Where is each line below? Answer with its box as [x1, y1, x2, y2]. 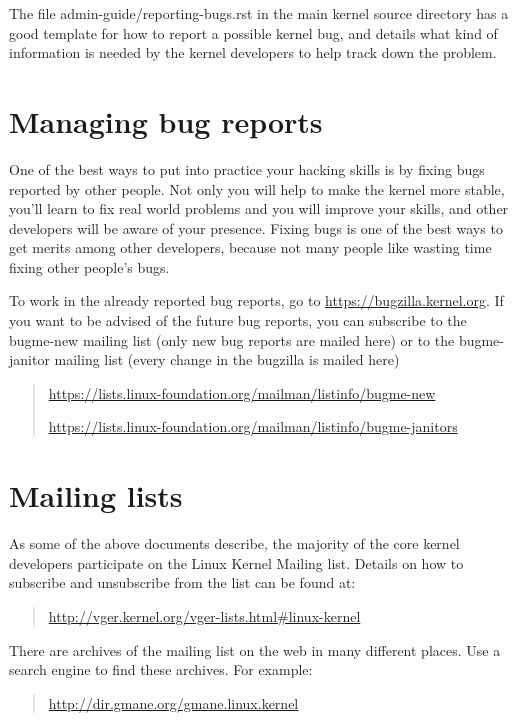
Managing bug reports [9, 100, 323, 141]
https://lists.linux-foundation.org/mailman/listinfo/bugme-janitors [48, 416, 458, 437]
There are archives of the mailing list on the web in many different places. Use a [9, 639, 501, 660]
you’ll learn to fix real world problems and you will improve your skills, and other [9, 198, 509, 219]
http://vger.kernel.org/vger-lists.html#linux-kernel [48, 605, 361, 626]
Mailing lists [9, 475, 183, 516]
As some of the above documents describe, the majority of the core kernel [9, 533, 460, 554]
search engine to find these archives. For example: [9, 659, 313, 680]
